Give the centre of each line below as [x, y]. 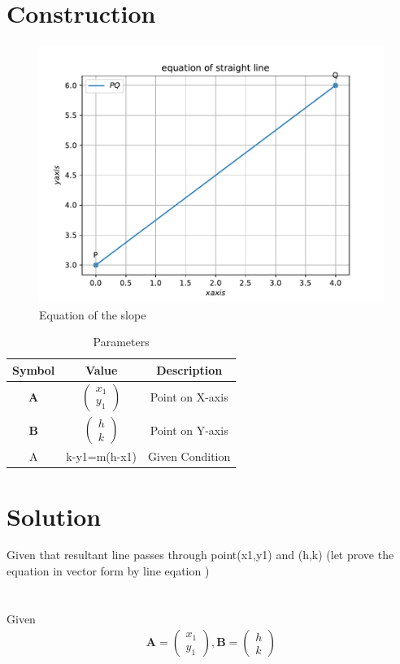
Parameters [121, 342]
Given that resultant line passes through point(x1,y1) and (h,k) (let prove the [200, 555]
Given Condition [189, 456]
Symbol [34, 369]
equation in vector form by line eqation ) [108, 571]
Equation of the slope [93, 314]
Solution [54, 516]
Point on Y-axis [189, 430]
